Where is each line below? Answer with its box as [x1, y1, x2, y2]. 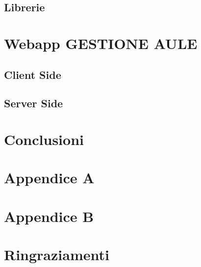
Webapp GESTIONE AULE [4, 33, 198, 53]
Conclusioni [4, 129, 84, 149]
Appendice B [4, 206, 94, 226]
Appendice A [4, 168, 95, 188]
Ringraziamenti [4, 244, 109, 265]
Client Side [4, 67, 61, 82]
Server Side [4, 96, 63, 111]
